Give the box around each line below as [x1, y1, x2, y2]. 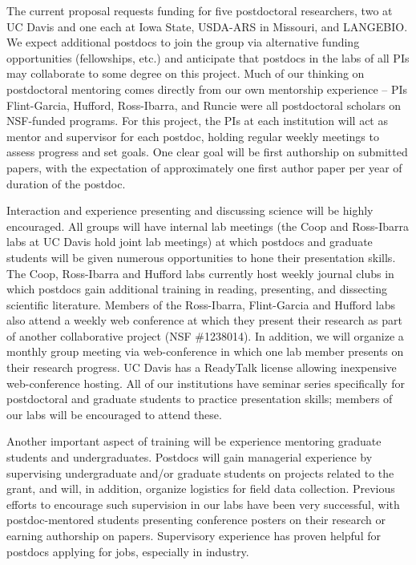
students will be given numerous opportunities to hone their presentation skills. [6, 248, 396, 265]
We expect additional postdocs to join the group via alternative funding [6, 34, 360, 50]
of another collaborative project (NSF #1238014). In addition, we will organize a [6, 327, 404, 344]
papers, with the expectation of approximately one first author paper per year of [6, 159, 402, 176]
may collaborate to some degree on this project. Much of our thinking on [6, 65, 365, 82]
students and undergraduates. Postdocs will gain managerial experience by [6, 449, 373, 466]
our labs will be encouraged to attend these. [6, 406, 222, 422]
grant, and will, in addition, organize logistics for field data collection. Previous [6, 480, 395, 497]
